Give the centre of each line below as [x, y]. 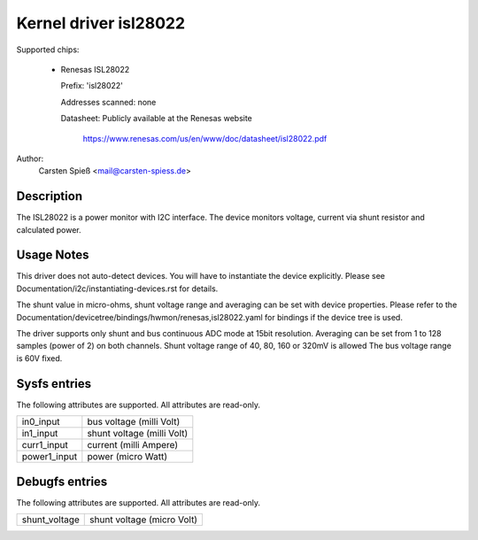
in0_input [41, 422]
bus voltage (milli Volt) [134, 422]
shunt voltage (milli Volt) [138, 434]
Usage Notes [53, 255]
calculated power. [49, 229]
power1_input [50, 457]
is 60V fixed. [39, 358]
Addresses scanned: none [108, 102]
